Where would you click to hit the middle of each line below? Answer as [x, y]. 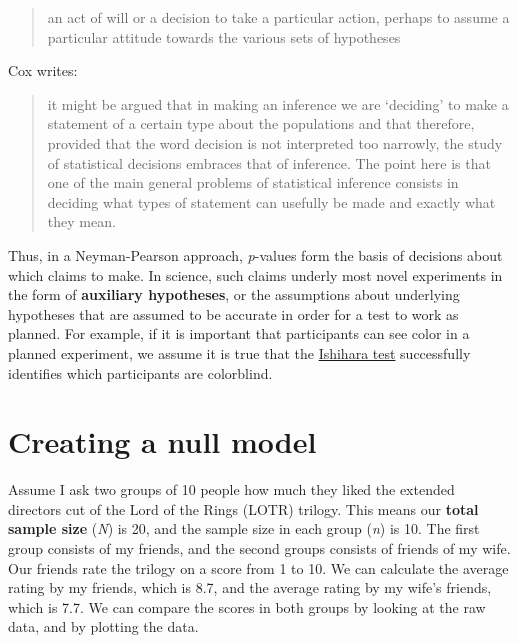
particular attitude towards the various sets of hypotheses [224, 36]
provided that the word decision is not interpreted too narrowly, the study [275, 142]
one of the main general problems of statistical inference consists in [253, 182]
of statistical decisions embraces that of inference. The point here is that [269, 162]
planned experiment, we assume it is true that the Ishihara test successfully [239, 352]
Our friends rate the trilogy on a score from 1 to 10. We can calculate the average [258, 567]
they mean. [81, 221]
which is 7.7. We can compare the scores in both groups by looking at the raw [247, 606]
